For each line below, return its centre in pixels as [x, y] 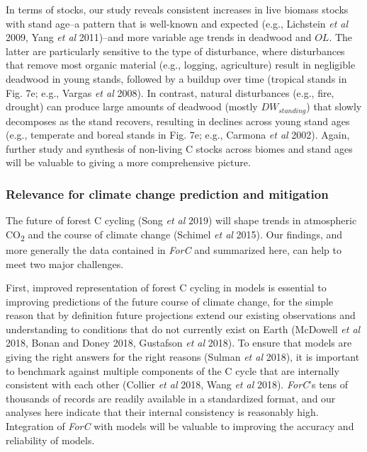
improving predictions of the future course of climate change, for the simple [170, 301]
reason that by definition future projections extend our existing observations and [181, 315]
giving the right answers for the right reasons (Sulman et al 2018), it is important [183, 357]
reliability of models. [50, 440]
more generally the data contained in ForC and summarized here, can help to [174, 249]
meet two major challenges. [65, 263]
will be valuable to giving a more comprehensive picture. [128, 162]
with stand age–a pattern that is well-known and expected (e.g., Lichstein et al [177, 23]
